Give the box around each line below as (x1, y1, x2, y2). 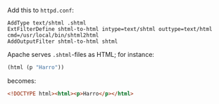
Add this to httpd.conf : (7, 6, 74, 14)
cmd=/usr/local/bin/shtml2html (7, 32, 99, 39)
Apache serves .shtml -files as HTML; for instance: (7, 51, 155, 58)
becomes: (7, 77, 37, 85)
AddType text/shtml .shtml (7, 20, 87, 27)
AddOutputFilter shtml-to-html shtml (7, 38, 118, 45)
